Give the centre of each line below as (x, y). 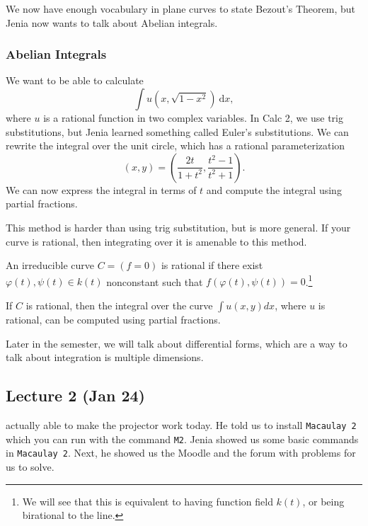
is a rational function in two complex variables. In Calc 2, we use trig (193, 118)
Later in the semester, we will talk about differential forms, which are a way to (177, 343)
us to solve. (30, 466)
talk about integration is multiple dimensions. (105, 357)
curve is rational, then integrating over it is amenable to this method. (156, 241)
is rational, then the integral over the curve (119, 305)
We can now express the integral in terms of (101, 189)
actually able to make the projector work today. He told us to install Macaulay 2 (181, 424)
